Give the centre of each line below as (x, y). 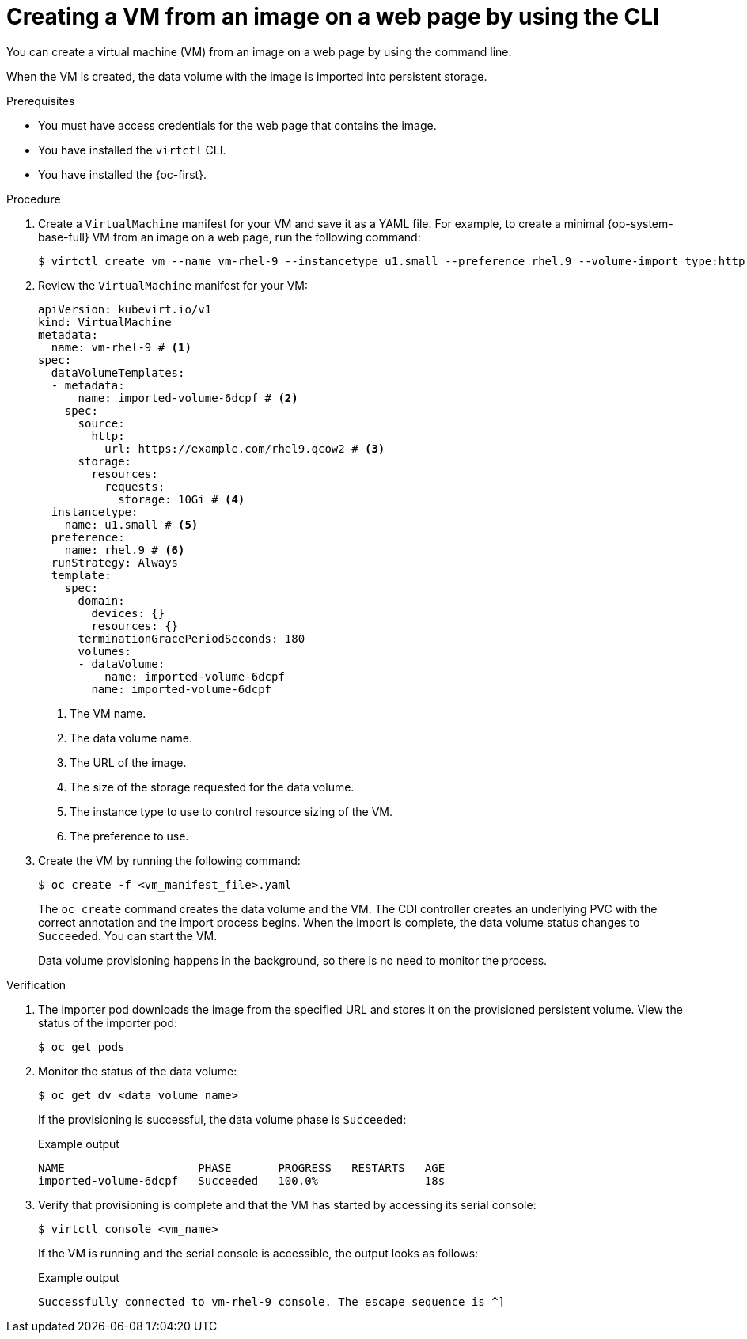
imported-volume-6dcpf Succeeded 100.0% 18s (242, 1180)
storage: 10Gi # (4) (182, 499)
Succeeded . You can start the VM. (128, 935)
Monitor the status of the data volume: (138, 1071)
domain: (101, 600)
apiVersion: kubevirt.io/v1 (125, 309)
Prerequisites (41, 101)
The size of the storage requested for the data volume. (212, 787)
